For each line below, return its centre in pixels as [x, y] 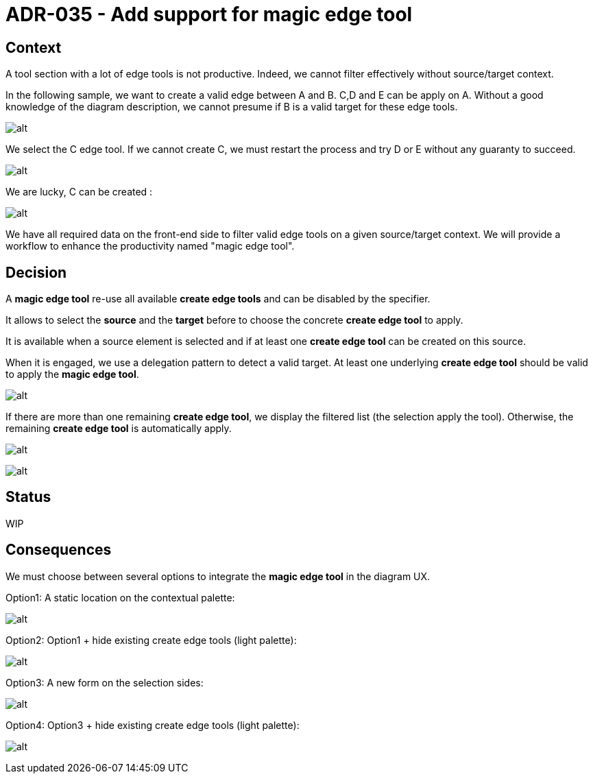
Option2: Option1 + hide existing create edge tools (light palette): [151, 640]
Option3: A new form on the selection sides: [105, 682]
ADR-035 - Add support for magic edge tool [209, 14]
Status [28, 497]
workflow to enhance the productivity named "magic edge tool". [150, 246]
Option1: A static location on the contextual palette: [120, 597]
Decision [36, 272]
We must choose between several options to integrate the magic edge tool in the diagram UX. [218, 576]
